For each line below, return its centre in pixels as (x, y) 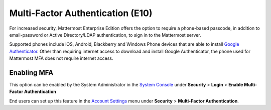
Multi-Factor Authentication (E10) (81, 13)
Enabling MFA (31, 73)
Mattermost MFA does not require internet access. (61, 58)
